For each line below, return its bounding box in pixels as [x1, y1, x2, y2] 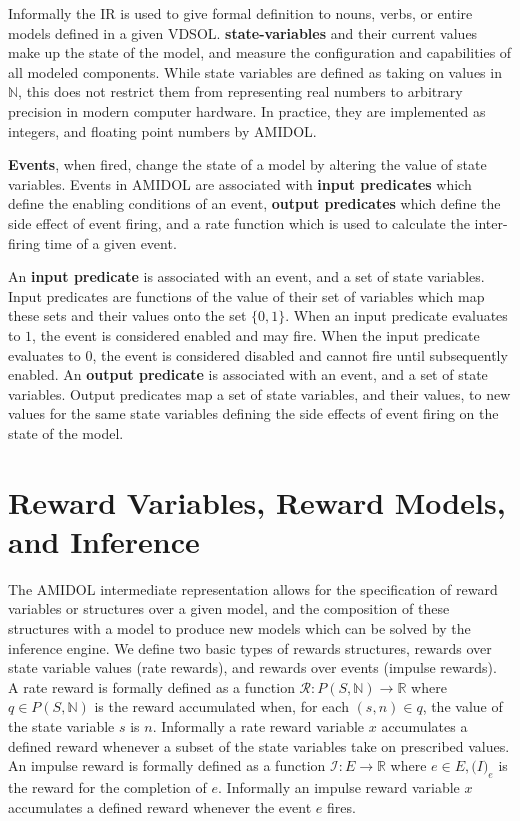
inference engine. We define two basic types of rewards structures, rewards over [8, 637, 492, 658]
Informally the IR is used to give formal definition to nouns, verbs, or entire [8, 3, 473, 23]
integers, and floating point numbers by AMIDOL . [8, 120, 317, 141]
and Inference [8, 520, 200, 561]
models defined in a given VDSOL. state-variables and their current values [8, 22, 478, 43]
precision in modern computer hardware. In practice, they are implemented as [8, 100, 486, 121]
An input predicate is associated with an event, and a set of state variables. [8, 266, 485, 287]
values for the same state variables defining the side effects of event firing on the [8, 403, 499, 424]
